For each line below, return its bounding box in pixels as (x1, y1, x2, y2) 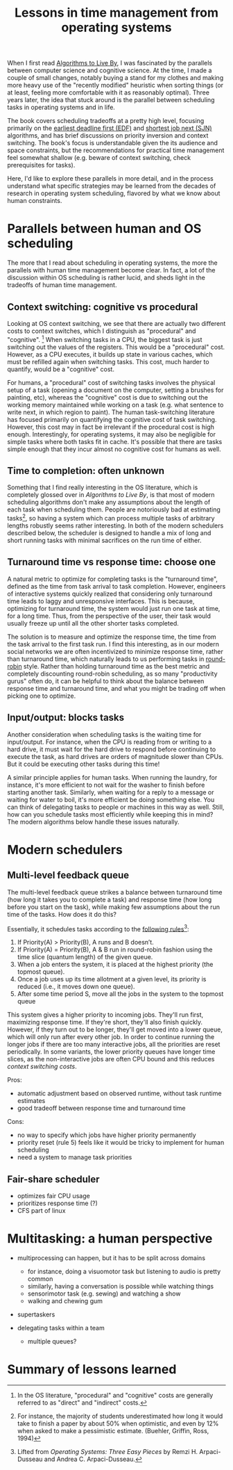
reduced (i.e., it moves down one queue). (17, 982, 135, 991)
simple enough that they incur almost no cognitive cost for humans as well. (7, 445, 222, 453)
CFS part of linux (17, 1207, 66, 1215)
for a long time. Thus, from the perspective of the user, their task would (7, 612, 212, 620)
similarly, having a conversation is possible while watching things (27, 1282, 214, 1291)
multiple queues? (27, 1337, 77, 1346)
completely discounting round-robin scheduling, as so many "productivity (7, 669, 218, 678)
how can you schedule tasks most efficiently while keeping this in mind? (7, 810, 214, 818)
